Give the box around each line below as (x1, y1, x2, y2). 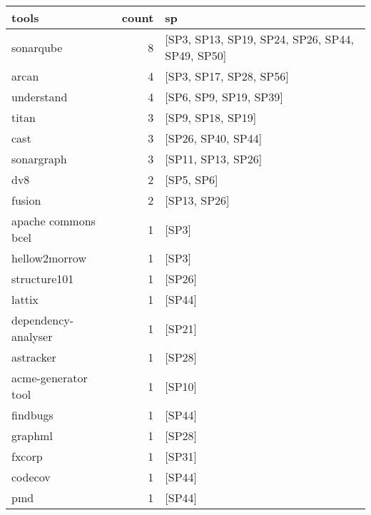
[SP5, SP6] (165, 171, 218, 188)
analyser (11, 328, 53, 345)
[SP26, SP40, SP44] (165, 130, 263, 146)
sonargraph (11, 151, 67, 167)
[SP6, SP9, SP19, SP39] (165, 88, 283, 105)
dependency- (11, 312, 74, 328)
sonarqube (11, 39, 63, 56)
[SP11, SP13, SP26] (165, 151, 263, 167)
